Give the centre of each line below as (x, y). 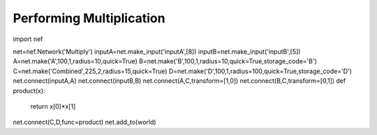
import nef (28, 39)
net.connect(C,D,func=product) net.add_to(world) (84, 122)
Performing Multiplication (89, 18)
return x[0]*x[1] (53, 106)
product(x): (29, 90)
